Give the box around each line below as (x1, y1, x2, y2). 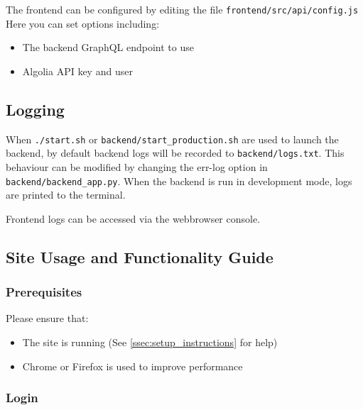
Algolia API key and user (22, 63, 133, 78)
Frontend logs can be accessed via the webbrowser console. (6, 211, 261, 226)
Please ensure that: (6, 311, 89, 326)
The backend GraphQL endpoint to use (22, 40, 194, 55)
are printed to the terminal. (6, 187, 126, 202)
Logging (6, 98, 65, 120)
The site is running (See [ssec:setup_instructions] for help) (22, 334, 278, 349)
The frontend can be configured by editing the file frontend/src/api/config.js (6, 2, 359, 16)
